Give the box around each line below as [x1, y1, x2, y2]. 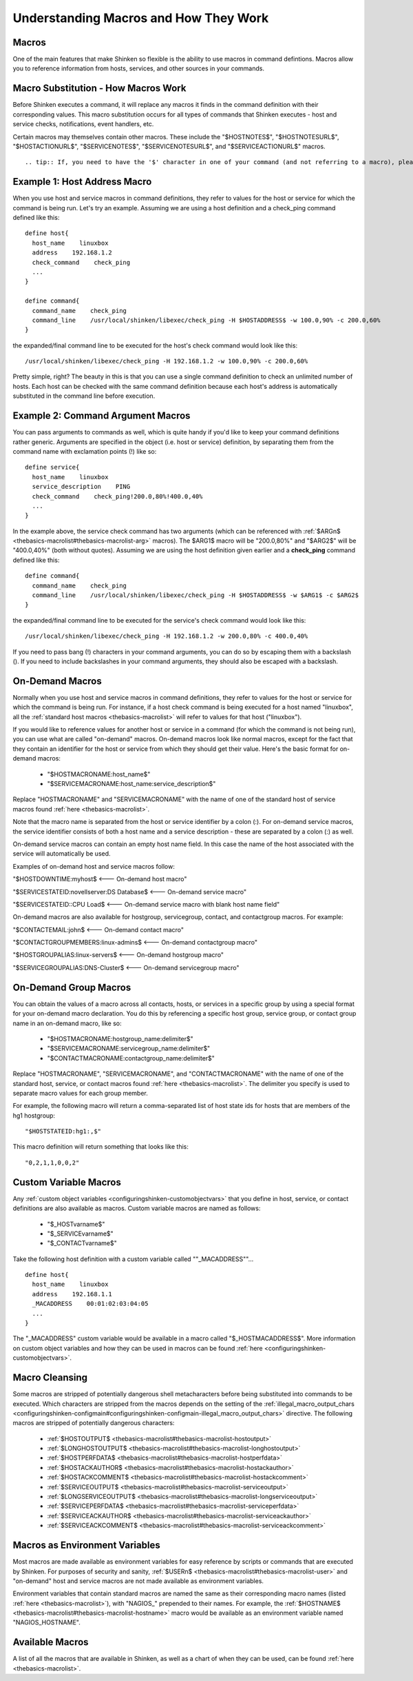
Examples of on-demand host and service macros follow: [12, 862, 175, 870]
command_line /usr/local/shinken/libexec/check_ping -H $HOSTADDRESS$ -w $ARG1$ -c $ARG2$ [32, 592, 359, 599]
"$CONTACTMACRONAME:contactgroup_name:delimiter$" [47, 1054, 215, 1062]
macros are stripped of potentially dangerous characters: [12, 1419, 175, 1427]
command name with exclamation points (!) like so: [12, 447, 157, 455]
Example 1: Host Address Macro [12, 176, 152, 188]
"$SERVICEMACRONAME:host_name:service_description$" [47, 780, 216, 787]
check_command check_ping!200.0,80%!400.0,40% [32, 492, 203, 500]
